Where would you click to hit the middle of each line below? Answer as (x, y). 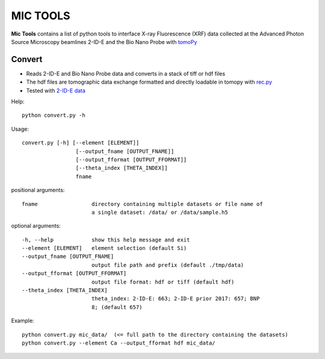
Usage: (20, 129)
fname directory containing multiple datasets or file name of (142, 204)
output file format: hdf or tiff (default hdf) (163, 282)
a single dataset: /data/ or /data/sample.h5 (159, 212)
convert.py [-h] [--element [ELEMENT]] (81, 143)
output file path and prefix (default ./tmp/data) (168, 265)
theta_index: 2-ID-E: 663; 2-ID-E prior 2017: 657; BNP (175, 299)
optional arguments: (36, 226)
